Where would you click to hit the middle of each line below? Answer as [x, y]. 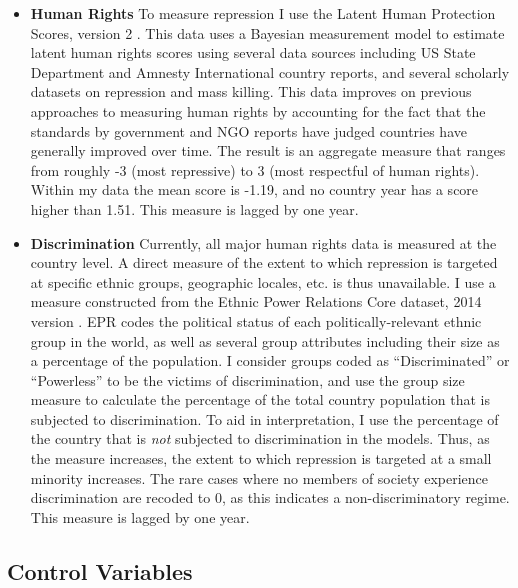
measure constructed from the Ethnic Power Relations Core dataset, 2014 [256, 301]
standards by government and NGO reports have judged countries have [248, 130]
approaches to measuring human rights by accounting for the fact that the [258, 110]
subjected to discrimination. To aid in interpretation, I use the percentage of [264, 418]
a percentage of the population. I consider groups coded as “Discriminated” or [270, 360]
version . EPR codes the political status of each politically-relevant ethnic [256, 320]
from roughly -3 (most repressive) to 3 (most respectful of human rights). [255, 169]
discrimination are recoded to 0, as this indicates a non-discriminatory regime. [270, 497]
